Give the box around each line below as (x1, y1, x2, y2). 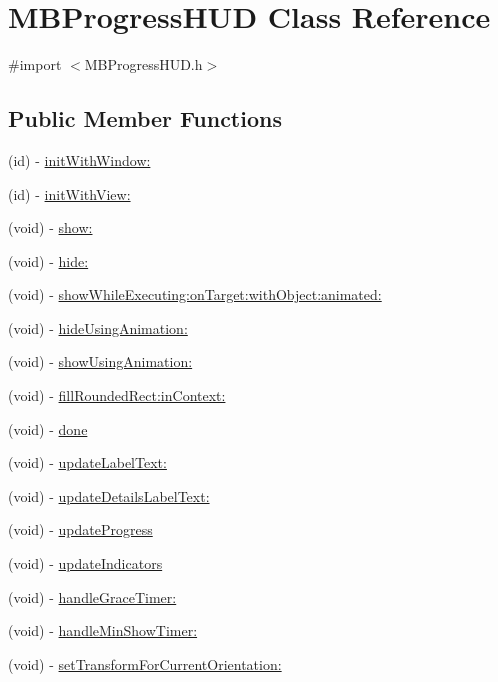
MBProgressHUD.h (84, 54, 203, 75)
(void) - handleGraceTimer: (8, 586, 177, 607)
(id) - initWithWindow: (8, 149, 151, 170)
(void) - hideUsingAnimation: (8, 317, 188, 338)
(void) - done (8, 418, 88, 439)
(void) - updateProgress (8, 519, 153, 540)
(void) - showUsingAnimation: (8, 351, 193, 372)
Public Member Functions (8, 103, 282, 134)
